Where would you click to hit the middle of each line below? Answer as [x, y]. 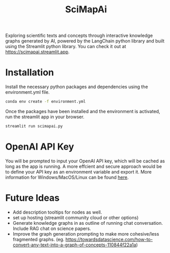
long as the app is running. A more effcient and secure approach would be [84, 166]
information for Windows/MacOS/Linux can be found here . [67, 177]
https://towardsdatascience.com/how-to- [109, 239]
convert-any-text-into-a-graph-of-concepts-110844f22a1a [75, 245]
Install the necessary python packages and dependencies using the [77, 87]
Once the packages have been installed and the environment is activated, [83, 111]
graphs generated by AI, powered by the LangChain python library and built [85, 41]
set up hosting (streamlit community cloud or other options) [76, 217]
